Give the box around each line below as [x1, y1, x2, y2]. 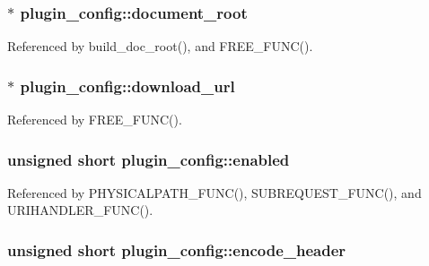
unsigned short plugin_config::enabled [7, 148, 290, 170]
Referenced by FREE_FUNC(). [7, 110, 182, 129]
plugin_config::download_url [20, 74, 235, 97]
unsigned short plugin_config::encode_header [7, 238, 346, 261]
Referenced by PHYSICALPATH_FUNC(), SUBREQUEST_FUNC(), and [7, 183, 422, 202]
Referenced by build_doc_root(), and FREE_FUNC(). [7, 37, 313, 56]
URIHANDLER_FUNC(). [7, 201, 153, 219]
